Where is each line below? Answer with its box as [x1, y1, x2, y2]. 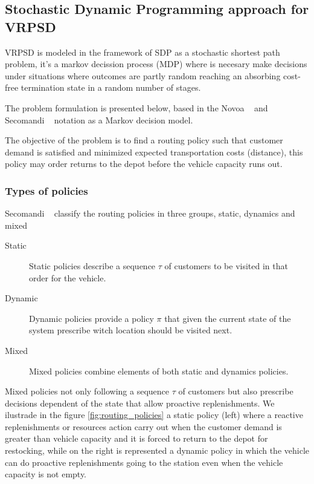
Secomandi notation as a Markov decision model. [5, 113, 193, 126]
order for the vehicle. [29, 271, 106, 284]
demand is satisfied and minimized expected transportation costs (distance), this [5, 145, 303, 158]
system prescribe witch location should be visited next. [29, 324, 232, 336]
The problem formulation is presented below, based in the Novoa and [5, 101, 268, 114]
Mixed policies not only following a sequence [5, 385, 169, 397]
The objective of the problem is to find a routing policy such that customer [5, 134, 283, 146]
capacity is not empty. [5, 468, 87, 480]
